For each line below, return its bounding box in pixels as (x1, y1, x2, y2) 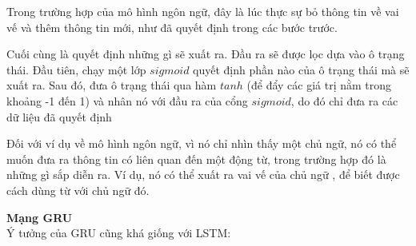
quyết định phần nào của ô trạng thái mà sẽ (193, 61, 410, 77)
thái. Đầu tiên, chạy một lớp (6, 61, 146, 77)
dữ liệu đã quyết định (6, 108, 112, 125)
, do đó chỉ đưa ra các (290, 92, 398, 109)
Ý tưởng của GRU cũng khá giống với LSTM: (6, 224, 231, 241)
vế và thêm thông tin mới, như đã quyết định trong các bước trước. (6, 18, 338, 35)
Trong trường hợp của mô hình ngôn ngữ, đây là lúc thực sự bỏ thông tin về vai (6, 3, 399, 19)
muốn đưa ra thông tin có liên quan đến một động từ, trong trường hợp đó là (6, 150, 386, 167)
